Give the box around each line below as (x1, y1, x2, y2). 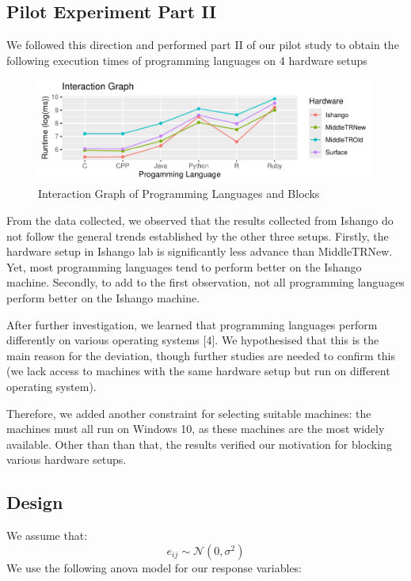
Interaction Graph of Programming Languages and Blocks (38, 185, 320, 202)
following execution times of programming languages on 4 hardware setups (6, 51, 367, 68)
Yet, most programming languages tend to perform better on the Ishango (6, 258, 362, 275)
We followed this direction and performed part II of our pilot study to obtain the (6, 36, 399, 53)
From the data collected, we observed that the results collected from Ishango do (6, 212, 394, 229)
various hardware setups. (6, 451, 127, 468)
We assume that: (6, 527, 88, 544)
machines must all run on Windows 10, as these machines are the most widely (6, 420, 385, 437)
